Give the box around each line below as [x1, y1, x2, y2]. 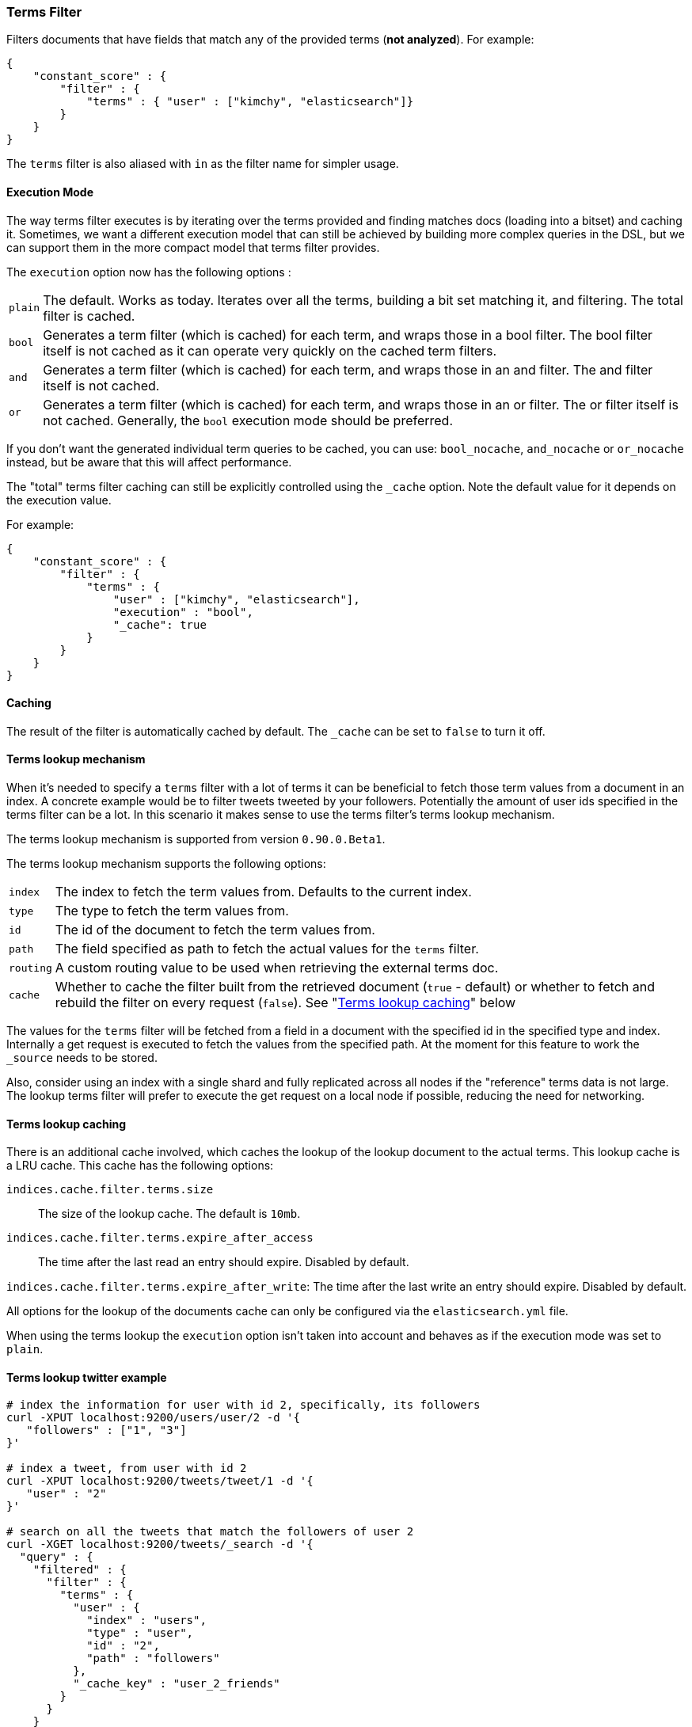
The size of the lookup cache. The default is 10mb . [38, 1207, 301, 1221]
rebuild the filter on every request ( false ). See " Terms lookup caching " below [55, 995, 516, 1011]
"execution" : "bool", [112, 605, 253, 618]
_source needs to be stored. [6, 1051, 158, 1065]
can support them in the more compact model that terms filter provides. [6, 240, 380, 254]
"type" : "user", [86, 1626, 194, 1640]
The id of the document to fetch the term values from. [55, 922, 375, 938]
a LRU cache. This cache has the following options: [6, 1158, 274, 1173]
